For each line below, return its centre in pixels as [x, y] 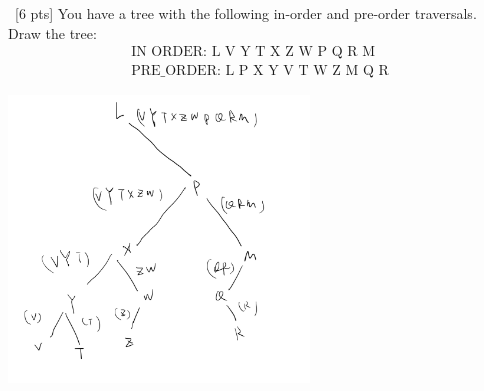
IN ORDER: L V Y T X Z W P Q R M [253, 52]
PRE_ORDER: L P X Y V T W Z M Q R [260, 71]
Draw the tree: [52, 32]
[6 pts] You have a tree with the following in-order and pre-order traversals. [245, 13]
